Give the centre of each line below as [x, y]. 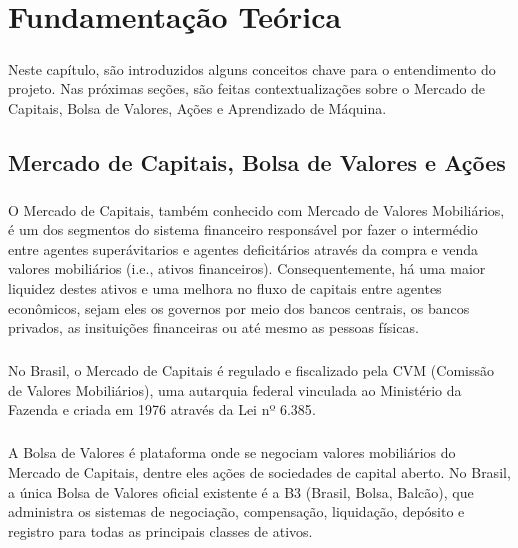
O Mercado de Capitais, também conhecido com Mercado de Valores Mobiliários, [256, 209]
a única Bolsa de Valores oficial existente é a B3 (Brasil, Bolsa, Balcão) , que [241, 491]
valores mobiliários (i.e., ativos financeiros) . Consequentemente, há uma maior [247, 268]
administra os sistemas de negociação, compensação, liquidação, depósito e [236, 511]
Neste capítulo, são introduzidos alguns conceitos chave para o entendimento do [252, 68]
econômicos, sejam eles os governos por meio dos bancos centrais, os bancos [239, 307]
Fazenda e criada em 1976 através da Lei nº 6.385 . [162, 409]
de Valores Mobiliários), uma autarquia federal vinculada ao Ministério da [235, 389]
